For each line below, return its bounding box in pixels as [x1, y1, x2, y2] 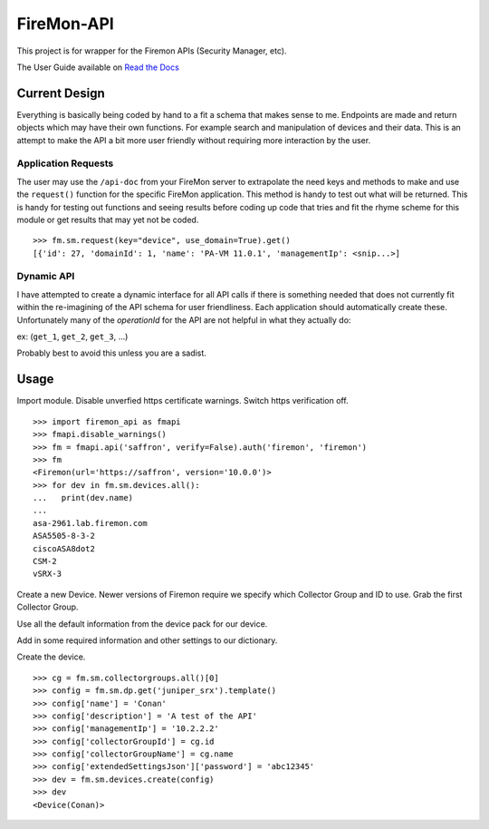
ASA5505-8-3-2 [33, 531, 95, 541]
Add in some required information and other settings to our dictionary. [16, 635, 278, 646]
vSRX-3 [33, 569, 62, 580]
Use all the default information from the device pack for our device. [16, 618, 268, 629]
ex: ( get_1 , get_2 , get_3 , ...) [16, 331, 129, 342]
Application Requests [16, 157, 114, 170]
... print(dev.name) [33, 493, 134, 503]
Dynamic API [16, 270, 75, 283]
